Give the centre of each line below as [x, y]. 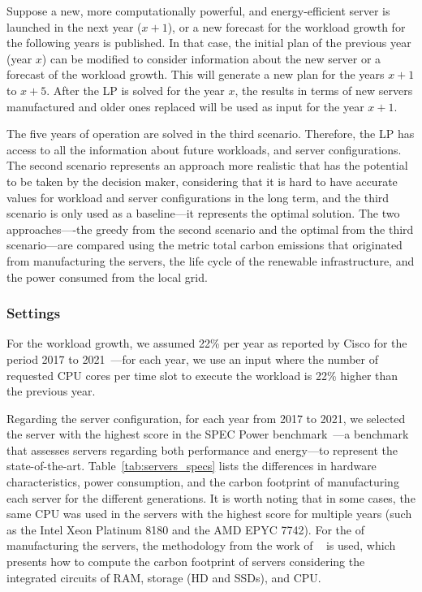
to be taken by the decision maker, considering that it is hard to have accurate [202, 181]
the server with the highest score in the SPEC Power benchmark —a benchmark [208, 434]
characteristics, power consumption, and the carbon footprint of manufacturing [203, 482]
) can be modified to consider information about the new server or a [211, 58]
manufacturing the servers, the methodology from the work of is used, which [201, 545]
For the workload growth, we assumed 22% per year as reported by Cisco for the [207, 343]
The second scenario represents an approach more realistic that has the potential [207, 165]
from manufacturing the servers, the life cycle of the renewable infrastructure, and [211, 260]
